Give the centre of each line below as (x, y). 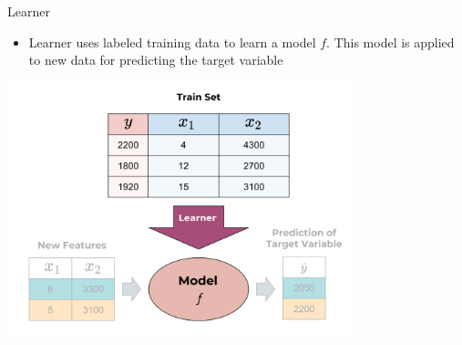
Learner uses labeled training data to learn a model (172, 42)
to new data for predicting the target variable (156, 60)
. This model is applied (390, 42)
